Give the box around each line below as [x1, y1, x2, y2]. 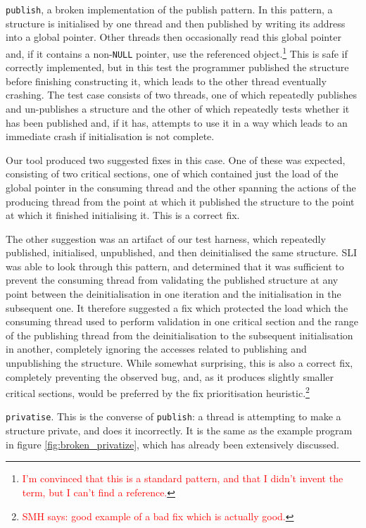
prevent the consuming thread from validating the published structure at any [6, 272, 339, 287]
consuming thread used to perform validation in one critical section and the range [6, 314, 358, 329]
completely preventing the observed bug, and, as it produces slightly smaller [6, 369, 334, 384]
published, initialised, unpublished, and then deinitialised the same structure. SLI [6, 245, 357, 260]
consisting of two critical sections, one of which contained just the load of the [6, 166, 339, 181]
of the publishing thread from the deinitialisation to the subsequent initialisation [6, 327, 353, 342]
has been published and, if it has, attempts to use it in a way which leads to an [6, 115, 348, 130]
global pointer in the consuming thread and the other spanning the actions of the [6, 180, 356, 194]
